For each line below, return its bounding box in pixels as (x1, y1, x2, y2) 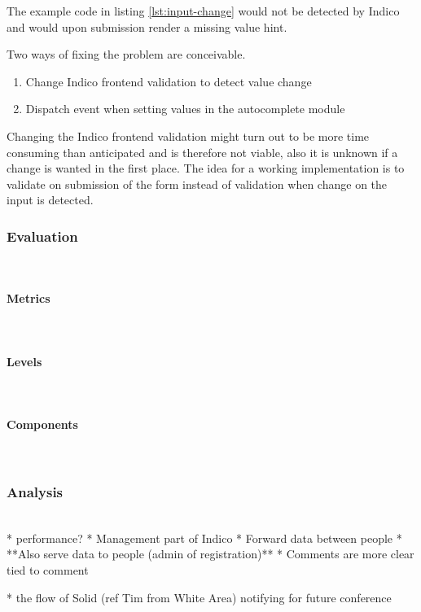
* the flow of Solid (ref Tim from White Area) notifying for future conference (7, 588, 392, 605)
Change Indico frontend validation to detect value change (25, 72, 312, 90)
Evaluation (7, 225, 78, 246)
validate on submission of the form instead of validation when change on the (7, 175, 388, 192)
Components (7, 416, 78, 433)
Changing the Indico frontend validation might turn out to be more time (7, 127, 370, 144)
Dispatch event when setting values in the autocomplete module (25, 100, 345, 117)
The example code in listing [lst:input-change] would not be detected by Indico (7, 2, 400, 19)
